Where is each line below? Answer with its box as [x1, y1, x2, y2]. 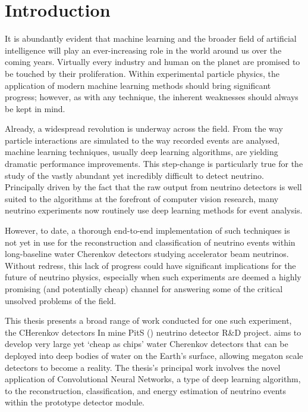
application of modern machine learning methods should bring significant [5, 79, 271, 91]
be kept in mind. [5, 102, 65, 114]
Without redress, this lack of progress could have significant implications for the [5, 259, 296, 271]
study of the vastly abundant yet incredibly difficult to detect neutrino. [5, 169, 264, 181]
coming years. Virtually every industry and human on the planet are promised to [5, 55, 300, 68]
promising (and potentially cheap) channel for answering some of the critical [5, 283, 283, 295]
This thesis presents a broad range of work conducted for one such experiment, [5, 314, 292, 327]
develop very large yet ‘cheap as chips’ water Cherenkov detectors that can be [5, 337, 288, 350]
